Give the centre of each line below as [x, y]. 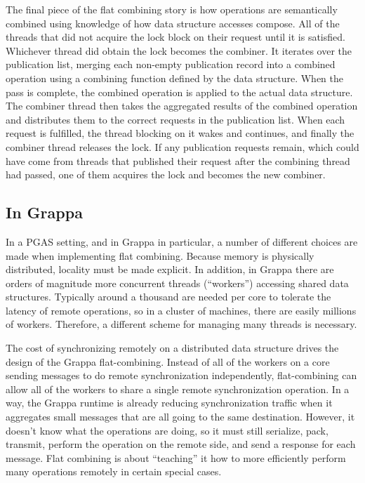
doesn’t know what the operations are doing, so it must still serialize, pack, [167, 430]
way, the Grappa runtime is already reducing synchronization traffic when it [169, 403]
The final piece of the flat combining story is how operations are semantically [172, 9]
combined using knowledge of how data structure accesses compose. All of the [173, 23]
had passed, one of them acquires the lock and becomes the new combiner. [166, 174]
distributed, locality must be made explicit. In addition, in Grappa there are [170, 269]
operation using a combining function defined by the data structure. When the [174, 78]
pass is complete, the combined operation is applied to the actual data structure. [179, 92]
